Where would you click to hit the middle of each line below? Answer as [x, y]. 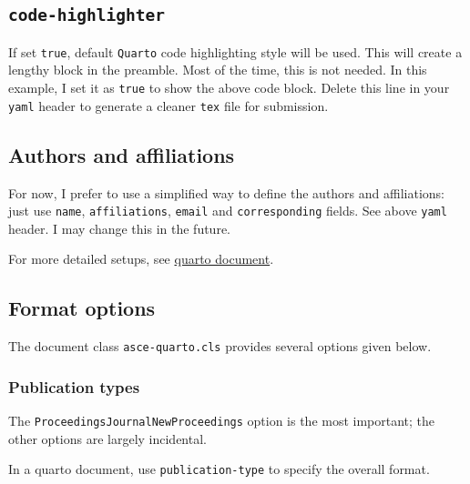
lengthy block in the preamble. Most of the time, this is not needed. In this [218, 70]
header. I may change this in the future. [119, 228]
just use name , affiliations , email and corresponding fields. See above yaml [228, 211]
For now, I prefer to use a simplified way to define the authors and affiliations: [226, 192]
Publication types [74, 386]
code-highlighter [87, 15]
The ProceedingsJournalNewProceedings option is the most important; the [222, 421]
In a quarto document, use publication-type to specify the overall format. [219, 469]
